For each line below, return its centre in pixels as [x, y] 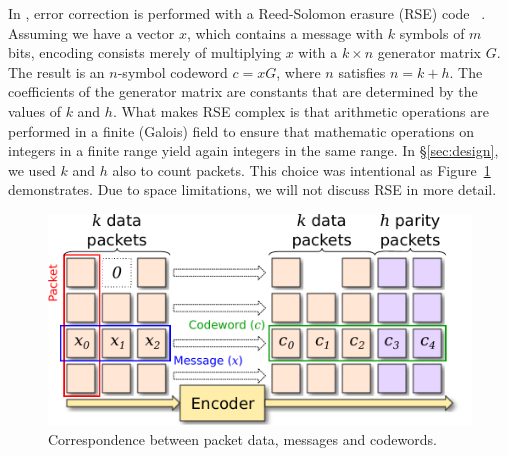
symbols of [432, 32]
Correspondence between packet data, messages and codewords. [242, 438]
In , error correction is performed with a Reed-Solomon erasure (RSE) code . [247, 13]
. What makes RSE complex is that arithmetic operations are [300, 110]
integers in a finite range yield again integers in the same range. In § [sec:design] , [253, 150]
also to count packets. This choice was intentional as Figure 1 [301, 169]
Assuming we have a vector [91, 32]
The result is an [56, 71]
